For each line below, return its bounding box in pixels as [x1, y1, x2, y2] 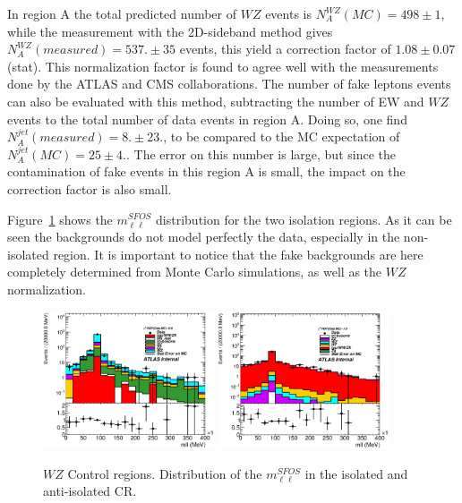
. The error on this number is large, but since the [125, 144, 396, 163]
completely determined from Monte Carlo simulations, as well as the [7, 262, 382, 281]
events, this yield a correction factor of [179, 39, 391, 58]
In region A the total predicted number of [7, 4, 237, 22]
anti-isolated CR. [43, 482, 137, 500]
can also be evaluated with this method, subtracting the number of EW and [7, 91, 424, 110]
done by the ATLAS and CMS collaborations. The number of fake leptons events [7, 74, 451, 93]
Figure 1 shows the [7, 209, 113, 228]
